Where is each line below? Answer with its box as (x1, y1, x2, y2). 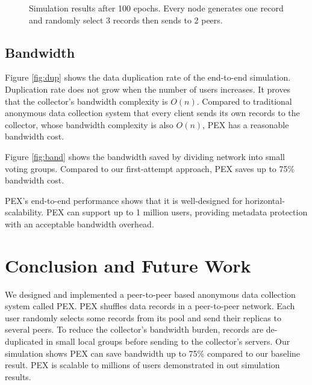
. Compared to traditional (196, 94, 292, 107)
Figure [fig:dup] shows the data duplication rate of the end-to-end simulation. (5, 71, 291, 84)
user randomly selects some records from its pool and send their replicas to (5, 311, 281, 324)
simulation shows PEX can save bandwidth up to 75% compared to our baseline (5, 346, 301, 359)
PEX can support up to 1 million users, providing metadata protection (46, 206, 308, 218)
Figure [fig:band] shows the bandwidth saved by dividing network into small (5, 150, 285, 162)
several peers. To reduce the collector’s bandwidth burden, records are (5, 323, 264, 336)
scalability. (5, 206, 44, 218)
